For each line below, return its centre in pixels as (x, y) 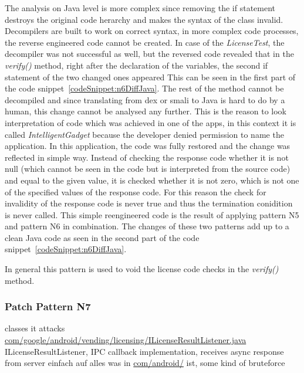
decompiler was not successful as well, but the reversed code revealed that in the (149, 54)
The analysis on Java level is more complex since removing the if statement (140, 8)
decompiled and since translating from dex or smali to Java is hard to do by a (145, 99)
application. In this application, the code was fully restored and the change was (148, 146)
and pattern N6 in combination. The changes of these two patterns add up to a (147, 226)
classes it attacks (35, 328)
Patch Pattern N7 (48, 306)
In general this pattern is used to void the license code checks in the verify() (142, 269)
